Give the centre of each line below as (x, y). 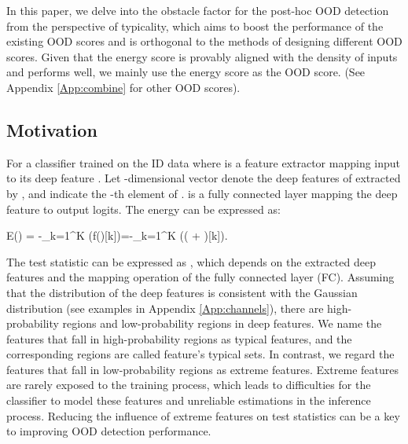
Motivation (52, 129)
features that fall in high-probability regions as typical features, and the (179, 338)
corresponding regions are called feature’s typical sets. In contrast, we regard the (200, 354)
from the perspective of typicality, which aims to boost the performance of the (195, 26)
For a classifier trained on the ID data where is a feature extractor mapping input (204, 162)
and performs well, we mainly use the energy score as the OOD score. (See (186, 72)
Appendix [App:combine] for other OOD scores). (123, 87)
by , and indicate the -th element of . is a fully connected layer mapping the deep (202, 193)
